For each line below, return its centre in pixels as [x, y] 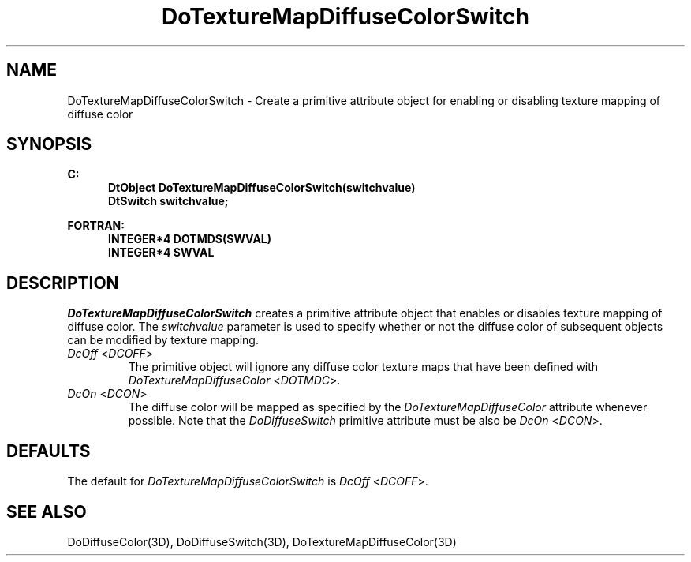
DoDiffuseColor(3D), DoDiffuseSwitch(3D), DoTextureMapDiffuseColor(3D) [262, 541]
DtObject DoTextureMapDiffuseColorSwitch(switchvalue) [262, 188]
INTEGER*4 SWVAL [161, 253]
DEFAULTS [49, 451]
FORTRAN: [96, 226]
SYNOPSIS [49, 144]
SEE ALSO [47, 511]
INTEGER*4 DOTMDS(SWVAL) [190, 239]
